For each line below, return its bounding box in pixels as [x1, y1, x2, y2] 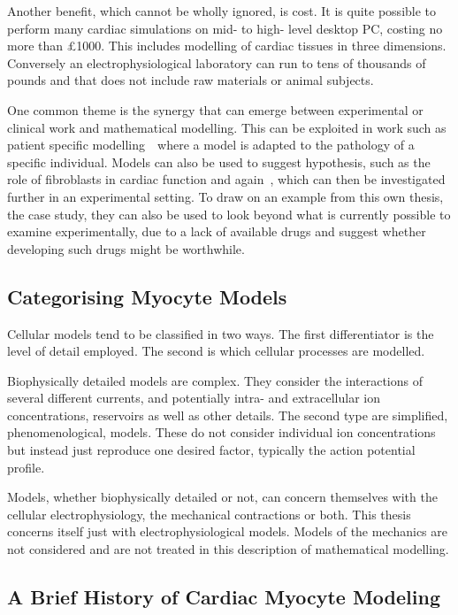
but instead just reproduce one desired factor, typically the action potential [7, 441, 416, 459]
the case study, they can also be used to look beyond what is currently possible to [7, 204, 451, 223]
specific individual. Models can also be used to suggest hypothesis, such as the [7, 152, 431, 171]
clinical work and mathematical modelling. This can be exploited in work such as [7, 118, 447, 136]
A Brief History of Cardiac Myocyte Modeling [7, 583, 440, 611]
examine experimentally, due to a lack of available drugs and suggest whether [7, 222, 426, 241]
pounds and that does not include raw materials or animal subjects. [7, 71, 374, 89]
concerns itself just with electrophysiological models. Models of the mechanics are [7, 522, 448, 541]
